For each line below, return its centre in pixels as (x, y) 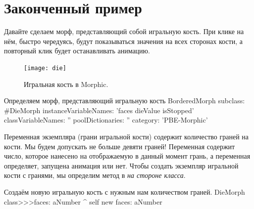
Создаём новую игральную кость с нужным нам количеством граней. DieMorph (125, 191)
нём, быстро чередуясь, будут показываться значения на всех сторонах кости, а (123, 41)
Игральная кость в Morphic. (66, 84)
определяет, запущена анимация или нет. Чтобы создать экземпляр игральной (121, 165)
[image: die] (45, 68)
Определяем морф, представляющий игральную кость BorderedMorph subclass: (125, 101)
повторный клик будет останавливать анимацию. (77, 51)
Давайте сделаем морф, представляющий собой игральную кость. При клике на (124, 31)
